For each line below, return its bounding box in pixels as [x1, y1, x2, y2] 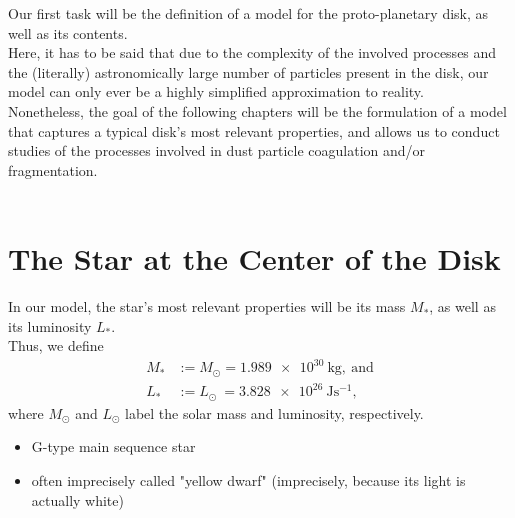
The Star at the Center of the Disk [8, 238, 501, 279]
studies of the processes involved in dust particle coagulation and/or [8, 140, 426, 161]
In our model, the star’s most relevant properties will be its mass [8, 296, 406, 317]
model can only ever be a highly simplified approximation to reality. [8, 81, 424, 102]
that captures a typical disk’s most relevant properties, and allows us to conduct [8, 120, 500, 141]
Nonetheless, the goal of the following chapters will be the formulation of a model [8, 100, 507, 121]
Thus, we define [8, 335, 104, 356]
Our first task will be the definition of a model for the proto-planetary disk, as [8, 3, 489, 23]
